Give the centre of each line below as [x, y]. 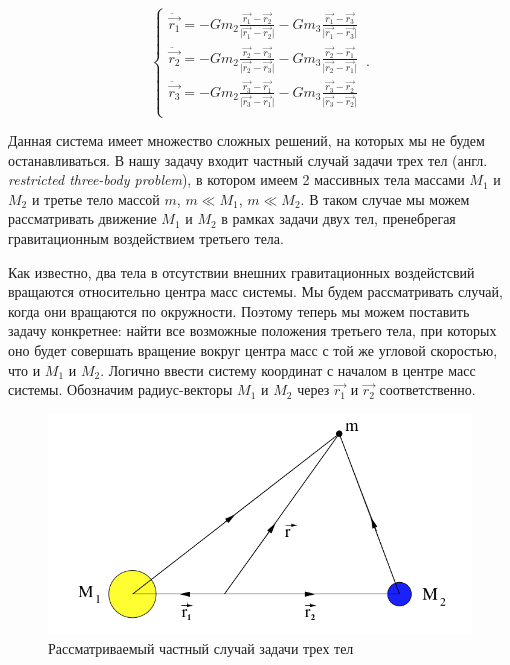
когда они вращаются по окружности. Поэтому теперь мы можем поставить [239, 310]
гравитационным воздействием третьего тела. [146, 238]
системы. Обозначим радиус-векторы [120, 389]
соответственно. [427, 389]
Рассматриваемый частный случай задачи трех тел [201, 647]
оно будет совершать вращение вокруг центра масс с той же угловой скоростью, [253, 350]
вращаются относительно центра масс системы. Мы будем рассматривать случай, [255, 291]
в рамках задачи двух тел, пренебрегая [338, 218]
